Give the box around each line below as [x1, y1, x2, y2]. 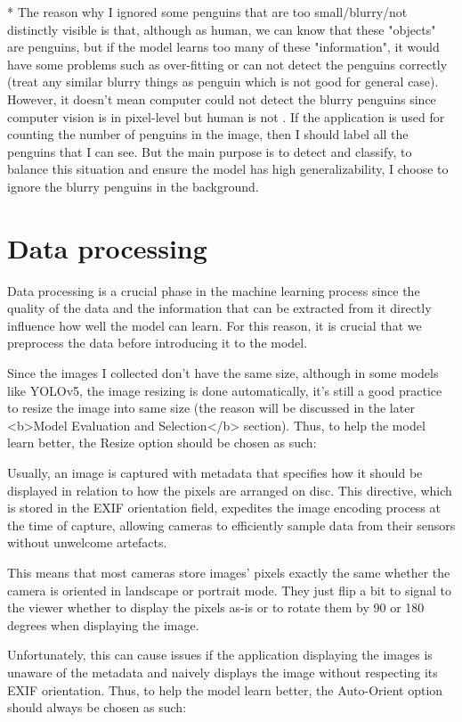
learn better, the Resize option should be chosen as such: [7, 433, 317, 452]
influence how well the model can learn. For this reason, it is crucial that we [7, 316, 422, 334]
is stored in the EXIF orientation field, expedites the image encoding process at [7, 498, 441, 517]
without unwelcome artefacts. [7, 533, 167, 552]
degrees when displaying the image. [7, 615, 199, 634]
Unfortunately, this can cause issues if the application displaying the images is [7, 645, 433, 664]
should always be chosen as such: [7, 698, 187, 717]
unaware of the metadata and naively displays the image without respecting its [7, 662, 438, 681]
